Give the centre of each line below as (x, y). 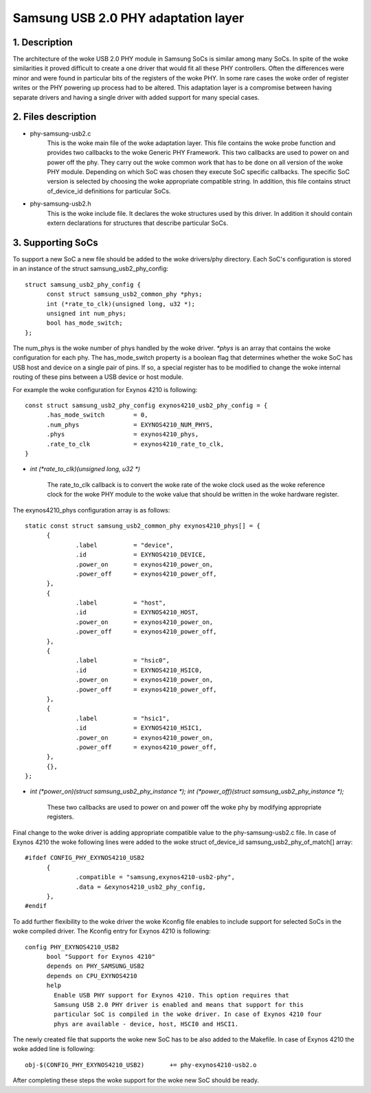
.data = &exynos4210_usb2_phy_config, (141, 887)
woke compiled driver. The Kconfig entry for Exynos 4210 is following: (112, 931)
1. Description (43, 42)
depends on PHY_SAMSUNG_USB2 (95, 966)
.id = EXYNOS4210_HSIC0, (139, 670)
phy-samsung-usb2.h (60, 204)
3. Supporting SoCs (56, 242)
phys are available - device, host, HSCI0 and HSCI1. (146, 1024)
